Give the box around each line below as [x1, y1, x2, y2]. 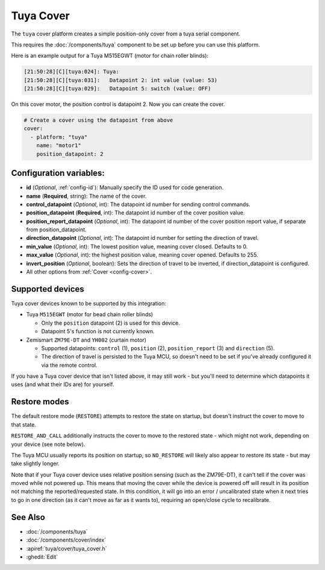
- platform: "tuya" [30, 133, 88, 140]
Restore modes [11, 396, 69, 407]
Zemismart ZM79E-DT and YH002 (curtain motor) [26, 336, 147, 343]
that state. [11, 421, 36, 428]
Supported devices [11, 284, 84, 294]
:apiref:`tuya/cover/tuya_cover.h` [26, 545, 108, 552]
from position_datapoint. [26, 226, 87, 233]
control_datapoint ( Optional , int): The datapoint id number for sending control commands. [26, 201, 251, 208]
